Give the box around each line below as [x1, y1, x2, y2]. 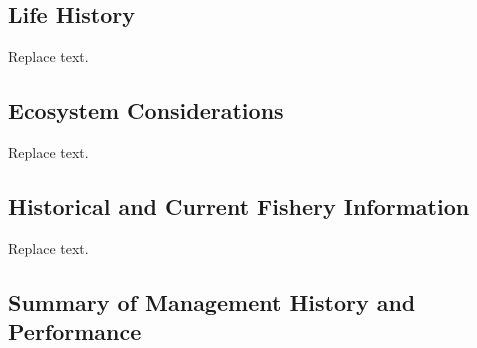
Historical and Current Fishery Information [8, 190, 470, 221]
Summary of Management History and [8, 286, 416, 317]
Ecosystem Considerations [8, 95, 284, 126]
